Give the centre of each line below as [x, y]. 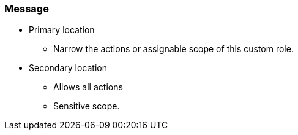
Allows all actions [88, 87]
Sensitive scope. [87, 106]
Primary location [62, 30]
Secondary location [68, 68]
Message [27, 9]
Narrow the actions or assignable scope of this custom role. [173, 49]
